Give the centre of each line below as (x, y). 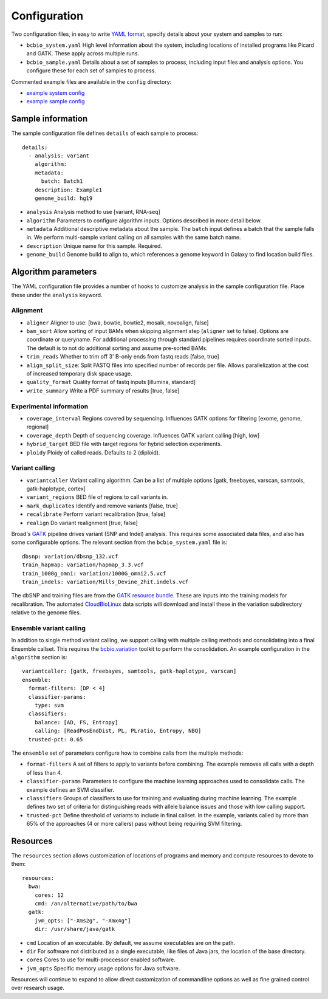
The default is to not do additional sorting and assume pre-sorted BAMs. (117, 348)
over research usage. (38, 988)
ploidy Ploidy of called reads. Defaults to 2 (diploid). (93, 452)
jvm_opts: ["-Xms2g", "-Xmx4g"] (83, 920)
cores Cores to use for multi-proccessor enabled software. (101, 960)
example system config (56, 93)
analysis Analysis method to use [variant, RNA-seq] (93, 212)
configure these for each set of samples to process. (91, 70)
